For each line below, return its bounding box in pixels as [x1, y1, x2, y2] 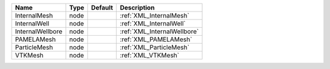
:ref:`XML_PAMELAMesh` [120, 35, 193, 44]
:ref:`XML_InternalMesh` [120, 11, 189, 19]
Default [90, 4, 113, 11]
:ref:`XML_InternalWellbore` [120, 27, 199, 36]
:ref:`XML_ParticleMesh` [120, 43, 189, 51]
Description [120, 4, 155, 11]
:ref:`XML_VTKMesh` [120, 51, 180, 59]
